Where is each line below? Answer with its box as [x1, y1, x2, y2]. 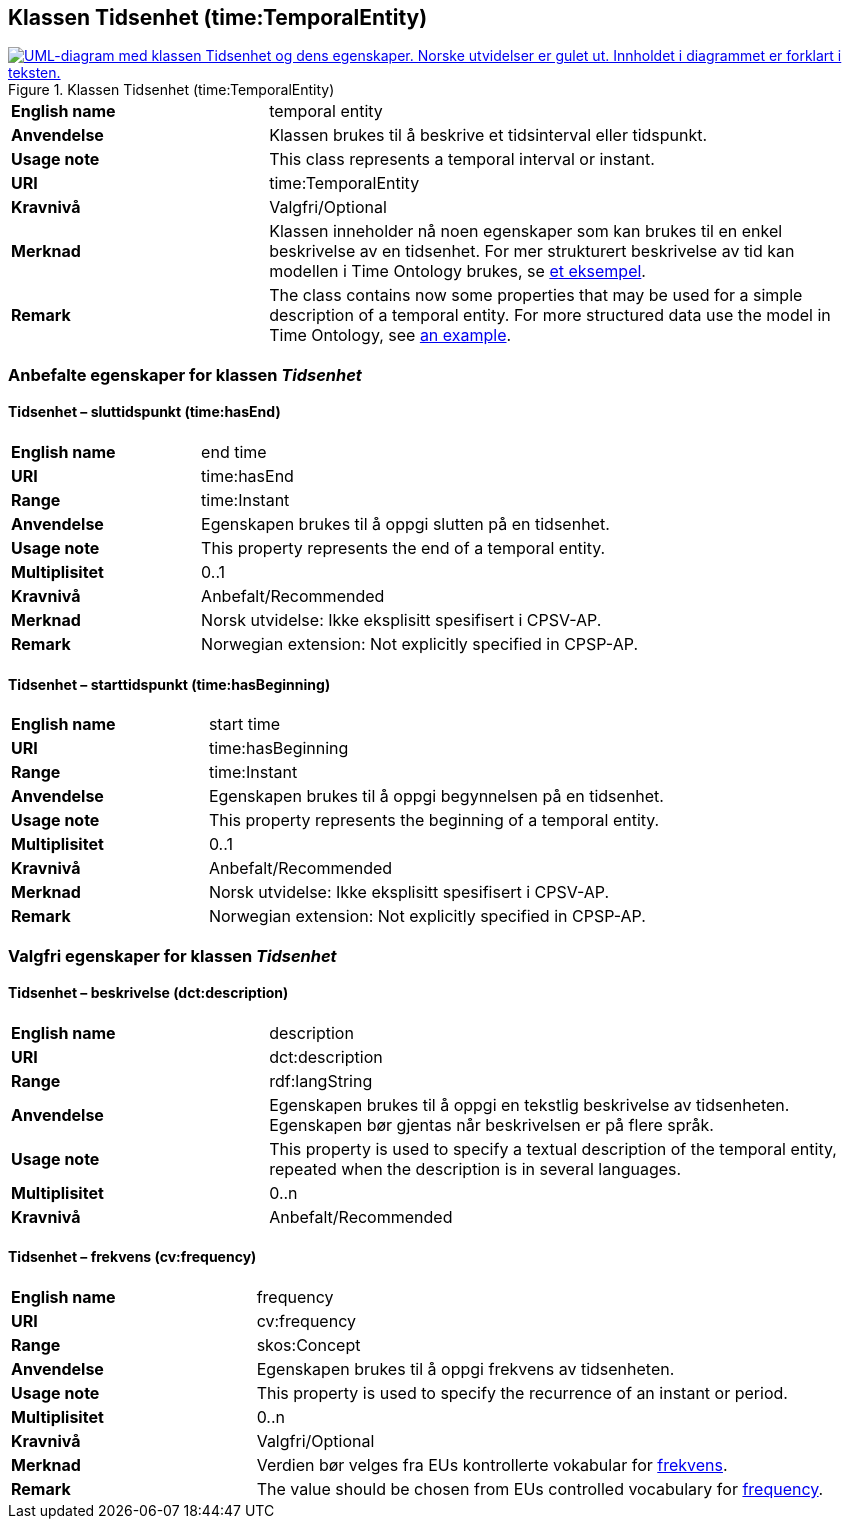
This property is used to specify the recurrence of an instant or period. [256, 1383, 788, 1404]
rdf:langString [269, 1070, 373, 1091]
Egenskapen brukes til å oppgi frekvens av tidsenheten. [256, 1359, 675, 1380]
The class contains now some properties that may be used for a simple [269, 285, 803, 306]
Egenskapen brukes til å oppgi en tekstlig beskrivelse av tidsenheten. [269, 1094, 790, 1115]
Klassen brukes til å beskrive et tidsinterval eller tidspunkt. [269, 125, 708, 146]
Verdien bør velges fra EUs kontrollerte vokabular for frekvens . [256, 1455, 728, 1476]
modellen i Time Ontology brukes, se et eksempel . [269, 261, 646, 282]
